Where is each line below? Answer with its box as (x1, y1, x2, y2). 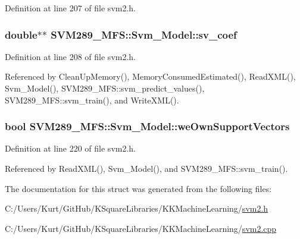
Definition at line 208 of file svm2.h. (5, 50, 136, 62)
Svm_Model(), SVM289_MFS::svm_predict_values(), (5, 82, 205, 94)
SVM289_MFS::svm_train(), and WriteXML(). (5, 93, 179, 106)
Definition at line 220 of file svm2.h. (5, 142, 136, 155)
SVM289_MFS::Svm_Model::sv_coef (51, 27, 237, 42)
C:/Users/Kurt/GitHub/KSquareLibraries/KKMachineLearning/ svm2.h (5, 202, 268, 215)
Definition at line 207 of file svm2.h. (5, 2, 136, 14)
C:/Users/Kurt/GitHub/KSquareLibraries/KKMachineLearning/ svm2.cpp (5, 222, 277, 234)
